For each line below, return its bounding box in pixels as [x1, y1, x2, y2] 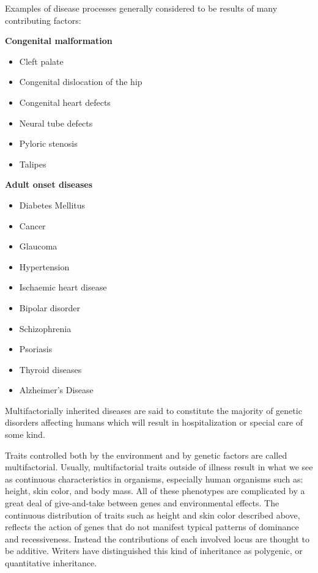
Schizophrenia [19, 322, 72, 335]
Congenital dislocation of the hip [19, 75, 142, 88]
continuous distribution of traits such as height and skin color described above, [5, 508, 300, 521]
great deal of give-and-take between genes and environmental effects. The [5, 497, 279, 509]
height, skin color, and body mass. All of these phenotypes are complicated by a [5, 484, 305, 497]
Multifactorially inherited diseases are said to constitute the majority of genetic [5, 404, 302, 416]
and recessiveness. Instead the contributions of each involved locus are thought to [5, 532, 310, 545]
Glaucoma [19, 240, 57, 253]
